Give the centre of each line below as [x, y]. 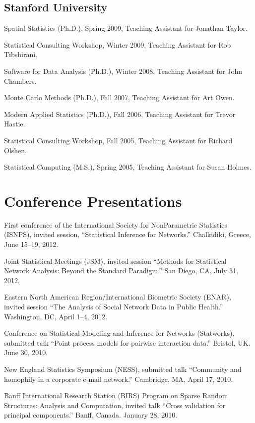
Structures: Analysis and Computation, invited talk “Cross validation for [115, 405]
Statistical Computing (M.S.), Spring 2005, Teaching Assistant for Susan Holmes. [128, 167]
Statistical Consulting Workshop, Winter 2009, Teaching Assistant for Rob [118, 44]
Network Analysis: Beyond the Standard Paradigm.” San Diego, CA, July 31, [121, 271]
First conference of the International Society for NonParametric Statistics [116, 224]
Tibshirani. [21, 54]
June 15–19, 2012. [31, 244]
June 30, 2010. [26, 352]
